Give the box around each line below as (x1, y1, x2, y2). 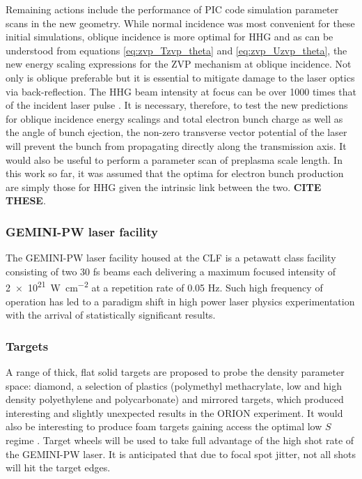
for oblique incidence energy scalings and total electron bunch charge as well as (6, 111, 343, 126)
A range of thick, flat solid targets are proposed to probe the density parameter (6, 364, 345, 379)
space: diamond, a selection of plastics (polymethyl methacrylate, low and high (6, 378, 342, 393)
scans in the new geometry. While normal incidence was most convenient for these (6, 15, 355, 30)
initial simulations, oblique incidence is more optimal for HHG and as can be (6, 29, 333, 44)
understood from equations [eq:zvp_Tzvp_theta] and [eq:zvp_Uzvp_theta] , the (6, 43, 347, 57)
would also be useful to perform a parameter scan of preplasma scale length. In (6, 152, 343, 167)
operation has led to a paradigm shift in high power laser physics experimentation (6, 294, 355, 308)
